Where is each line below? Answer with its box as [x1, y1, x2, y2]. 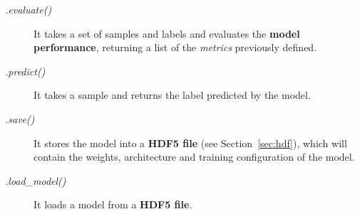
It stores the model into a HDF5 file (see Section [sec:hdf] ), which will [34, 135, 347, 150]
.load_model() [5, 173, 66, 188]
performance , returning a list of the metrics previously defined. [34, 40, 317, 55]
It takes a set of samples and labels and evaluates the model [34, 26, 300, 41]
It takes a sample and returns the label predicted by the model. [34, 87, 311, 102]
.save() [5, 111, 35, 126]
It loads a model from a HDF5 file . [34, 197, 192, 212]
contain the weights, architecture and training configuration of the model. [34, 149, 355, 164]
